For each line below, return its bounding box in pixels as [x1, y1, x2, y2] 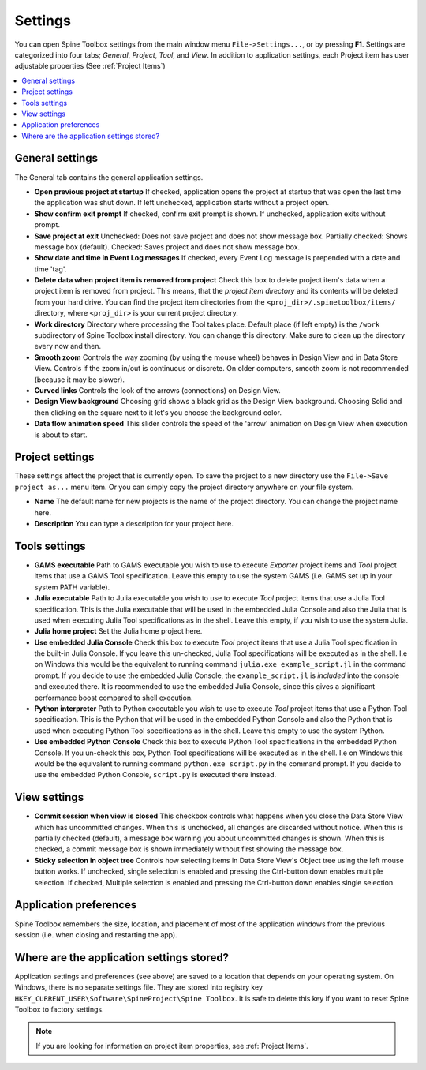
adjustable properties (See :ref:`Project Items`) [14, 62, 166, 71]
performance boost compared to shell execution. [34, 693, 193, 702]
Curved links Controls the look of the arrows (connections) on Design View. [34, 386, 281, 395]
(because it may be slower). [34, 375, 125, 384]
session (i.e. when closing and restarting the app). [14, 930, 177, 939]
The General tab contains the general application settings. [14, 172, 204, 181]
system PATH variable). [34, 582, 110, 592]
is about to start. [34, 430, 88, 440]
